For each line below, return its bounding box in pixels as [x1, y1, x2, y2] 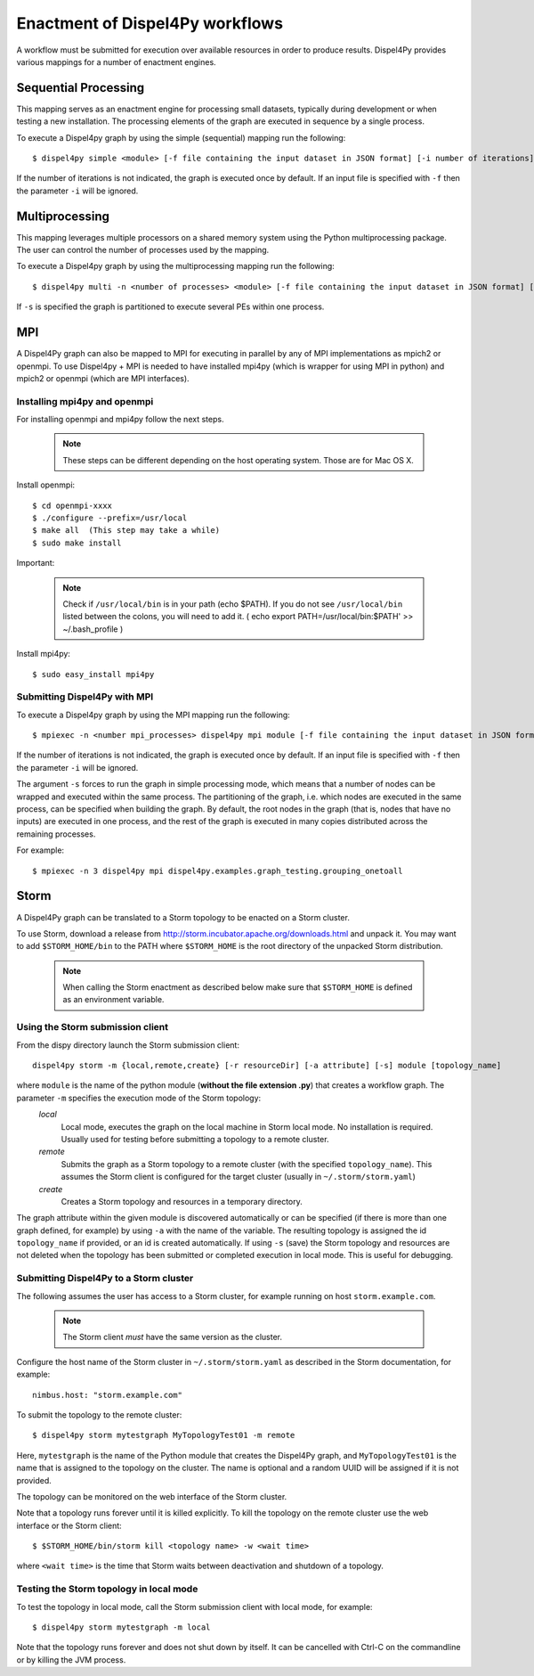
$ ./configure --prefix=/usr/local [32, 513, 188, 523]
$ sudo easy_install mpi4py [32, 669, 155, 679]
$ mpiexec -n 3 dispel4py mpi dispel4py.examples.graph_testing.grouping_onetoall [32, 865, 403, 876]
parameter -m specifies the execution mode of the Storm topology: [16, 1092, 262, 1103]
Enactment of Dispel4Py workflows [16, 13, 284, 33]
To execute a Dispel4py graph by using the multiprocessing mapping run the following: [16, 261, 336, 272]
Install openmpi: [16, 479, 76, 490]
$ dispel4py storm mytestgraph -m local [32, 1623, 211, 1632]
